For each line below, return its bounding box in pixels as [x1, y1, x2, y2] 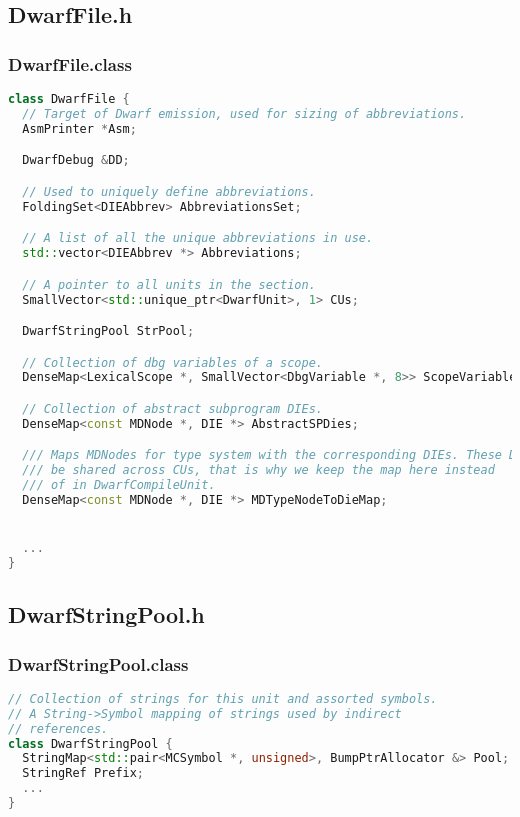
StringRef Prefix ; [22, 766, 145, 781]
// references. [8, 721, 109, 736]
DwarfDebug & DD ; [22, 153, 130, 168]
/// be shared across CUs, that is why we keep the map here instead [22, 463, 495, 478]
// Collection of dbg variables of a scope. [22, 355, 323, 370]
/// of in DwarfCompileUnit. [22, 478, 216, 493]
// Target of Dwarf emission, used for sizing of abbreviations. [22, 106, 467, 121]
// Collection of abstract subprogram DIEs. [22, 401, 323, 416]
